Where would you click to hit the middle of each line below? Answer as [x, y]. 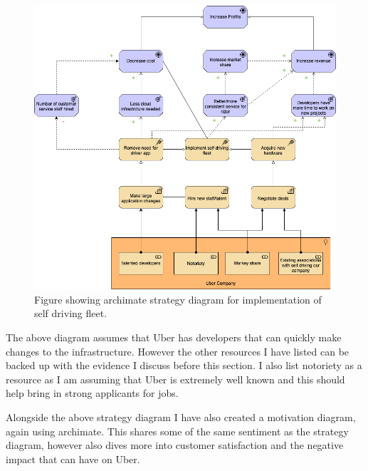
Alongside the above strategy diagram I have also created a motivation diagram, [181, 416]
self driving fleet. [71, 313]
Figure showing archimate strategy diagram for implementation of [178, 299]
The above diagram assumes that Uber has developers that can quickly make [174, 337]
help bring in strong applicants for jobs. [92, 393]
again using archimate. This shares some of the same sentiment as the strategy [177, 431]
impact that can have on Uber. [73, 459]
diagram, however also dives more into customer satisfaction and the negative [175, 445]
